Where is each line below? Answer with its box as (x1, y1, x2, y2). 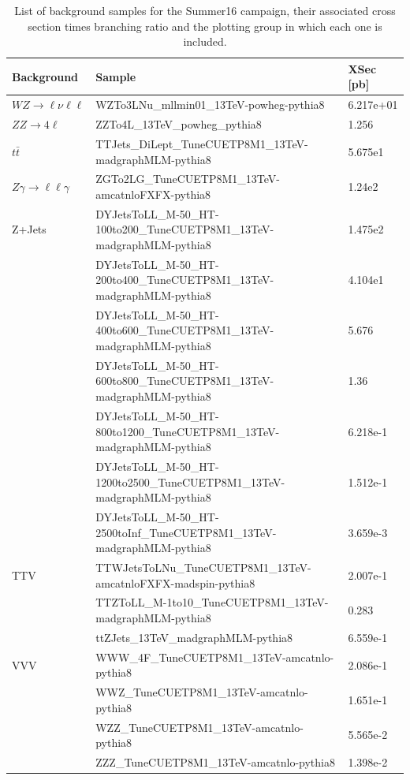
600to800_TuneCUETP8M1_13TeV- (95, 372, 274, 389)
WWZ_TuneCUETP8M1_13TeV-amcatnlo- (95, 684, 308, 700)
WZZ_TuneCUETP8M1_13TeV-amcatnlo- (95, 718, 304, 735)
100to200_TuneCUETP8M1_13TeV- (95, 221, 274, 237)
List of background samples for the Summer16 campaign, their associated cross (14, 2, 396, 18)
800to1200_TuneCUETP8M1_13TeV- (95, 423, 280, 439)
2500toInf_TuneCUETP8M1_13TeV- (95, 524, 277, 540)
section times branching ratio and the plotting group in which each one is (28, 17, 382, 34)
